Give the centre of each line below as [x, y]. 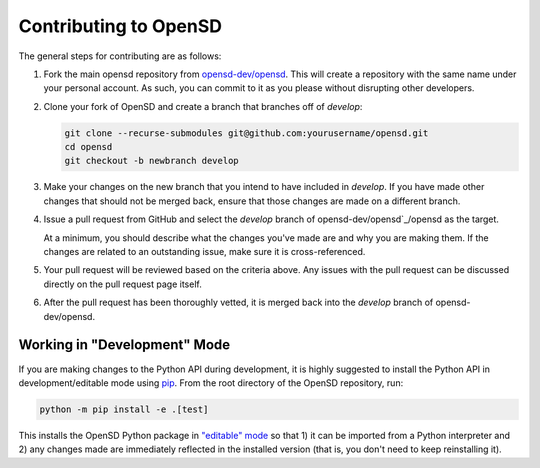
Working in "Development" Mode [124, 345]
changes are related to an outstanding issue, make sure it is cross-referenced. [204, 252]
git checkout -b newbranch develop [151, 161]
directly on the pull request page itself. [122, 284]
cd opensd [88, 147]
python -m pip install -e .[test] [124, 409]
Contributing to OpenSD [120, 26]
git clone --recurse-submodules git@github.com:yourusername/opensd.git [246, 133]
